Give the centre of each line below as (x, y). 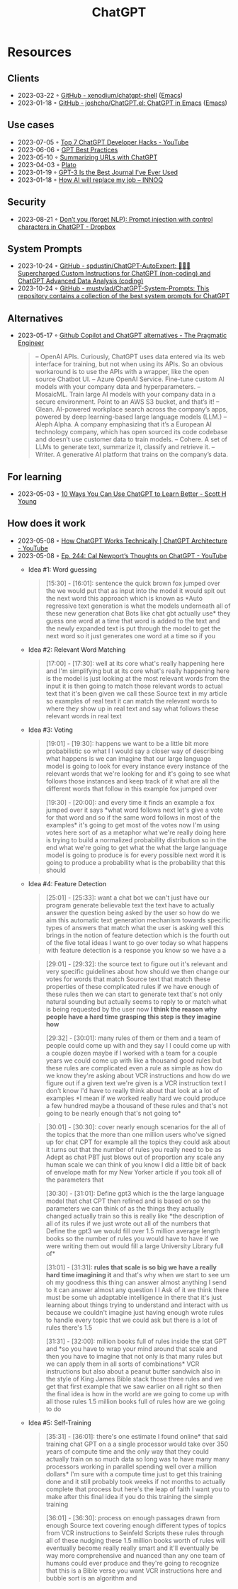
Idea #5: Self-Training (60, 1423)
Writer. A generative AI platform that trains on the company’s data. (132, 455)
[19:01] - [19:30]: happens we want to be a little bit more (127, 743)
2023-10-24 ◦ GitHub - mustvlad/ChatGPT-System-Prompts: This (113, 288)
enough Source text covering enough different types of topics (136, 1525)
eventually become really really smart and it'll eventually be (132, 1548)
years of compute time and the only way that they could (127, 1451)
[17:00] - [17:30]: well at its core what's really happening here (135, 663)
